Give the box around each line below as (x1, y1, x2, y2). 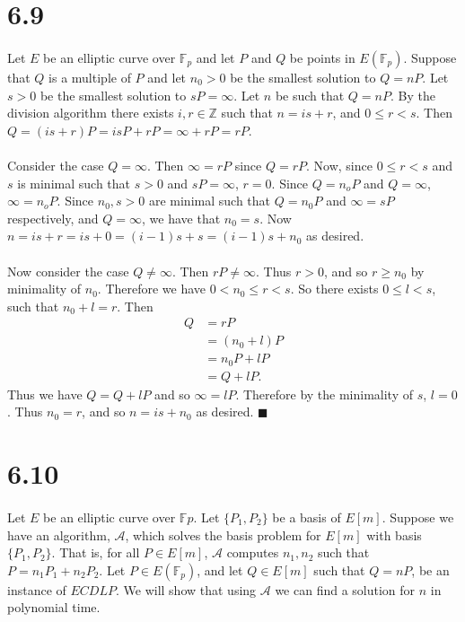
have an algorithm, (7, 525, 110, 544)
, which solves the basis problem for (125, 525, 321, 544)
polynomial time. (7, 598, 101, 617)
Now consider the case (7, 261, 129, 280)
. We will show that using (115, 580, 257, 599)
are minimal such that (148, 191, 271, 210)
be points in (289, 48, 355, 66)
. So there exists (290, 279, 379, 298)
